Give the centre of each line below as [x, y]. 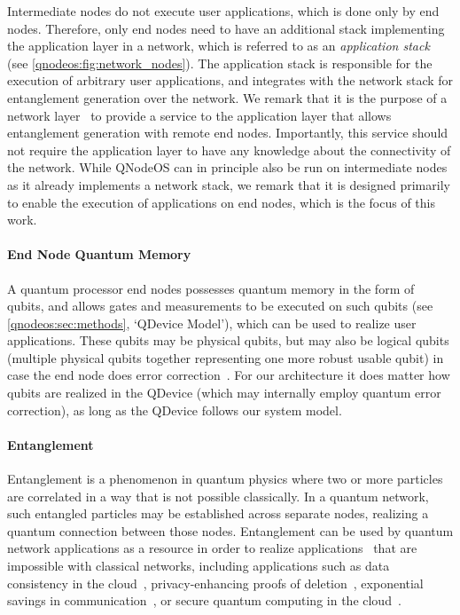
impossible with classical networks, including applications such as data [199, 566]
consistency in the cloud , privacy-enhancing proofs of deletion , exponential [215, 583]
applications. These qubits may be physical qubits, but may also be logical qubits [228, 340]
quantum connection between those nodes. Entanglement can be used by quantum [230, 530]
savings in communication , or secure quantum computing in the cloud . [204, 600]
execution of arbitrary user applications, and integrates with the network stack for [230, 80]
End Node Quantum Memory [99, 254]
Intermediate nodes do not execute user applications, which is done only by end [223, 11]
